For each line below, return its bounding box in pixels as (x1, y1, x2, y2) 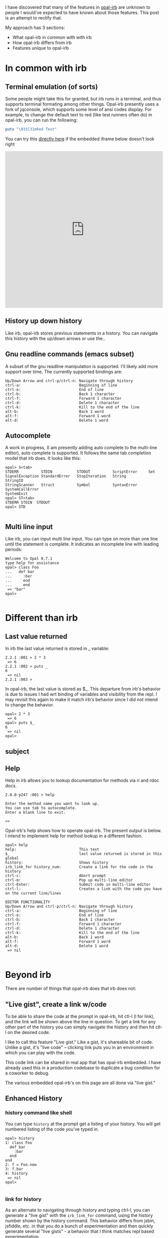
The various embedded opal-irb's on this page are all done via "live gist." (5, 1080, 156, 1086)
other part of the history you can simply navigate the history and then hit (5, 1024, 154, 1030)
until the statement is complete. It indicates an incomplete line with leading (5, 541, 159, 547)
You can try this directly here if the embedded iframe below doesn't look (5, 135, 154, 142)
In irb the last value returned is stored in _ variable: (5, 645, 109, 651)
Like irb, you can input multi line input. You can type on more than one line (5, 536, 158, 542)
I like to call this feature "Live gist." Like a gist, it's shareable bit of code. (5, 1039, 153, 1045)
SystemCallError (5, 487, 39, 492)
